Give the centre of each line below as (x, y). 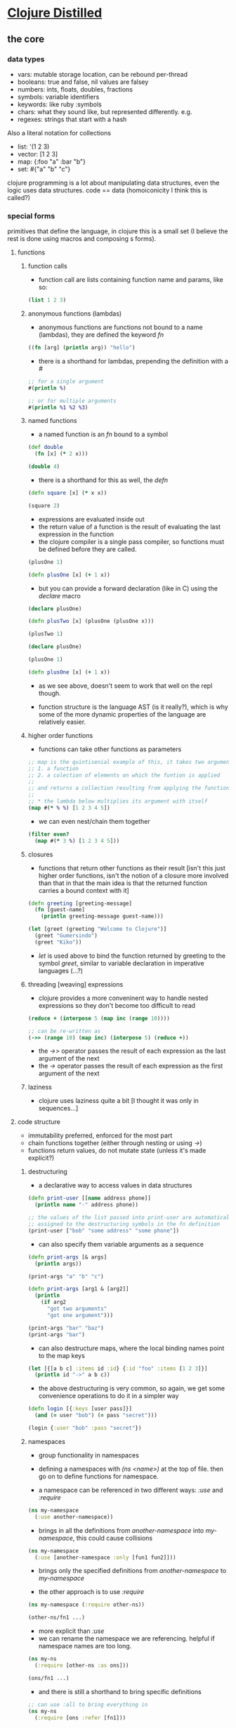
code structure (39, 1122)
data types (26, 59)
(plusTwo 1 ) (45, 634)
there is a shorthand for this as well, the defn (103, 480)
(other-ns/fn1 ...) (57, 1618)
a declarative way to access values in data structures (115, 1185)
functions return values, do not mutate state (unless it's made (117, 1151)
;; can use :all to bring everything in (88, 1704)
